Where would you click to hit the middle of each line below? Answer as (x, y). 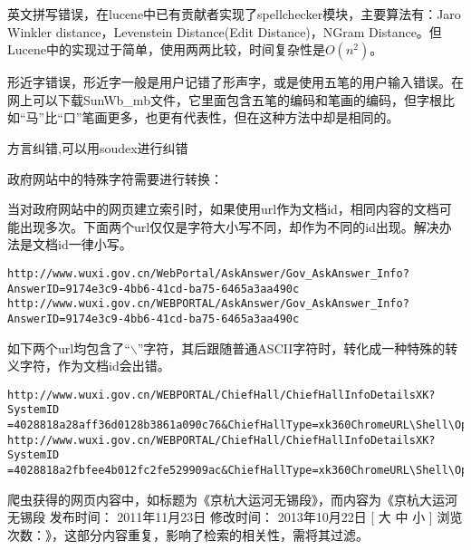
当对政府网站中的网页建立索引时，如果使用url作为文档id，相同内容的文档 (223, 209)
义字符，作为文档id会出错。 (89, 366)
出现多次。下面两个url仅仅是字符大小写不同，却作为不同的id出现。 (216, 226)
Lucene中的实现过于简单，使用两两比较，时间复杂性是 (166, 49)
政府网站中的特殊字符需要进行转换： (115, 178)
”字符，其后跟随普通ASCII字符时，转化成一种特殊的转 (298, 347)
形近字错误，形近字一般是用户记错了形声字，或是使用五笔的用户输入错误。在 (235, 82)
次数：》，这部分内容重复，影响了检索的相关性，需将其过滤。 (188, 534)
